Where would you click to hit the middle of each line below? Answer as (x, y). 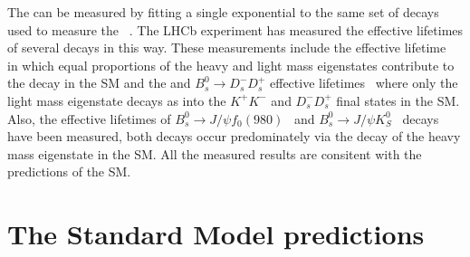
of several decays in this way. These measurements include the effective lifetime (227, 48)
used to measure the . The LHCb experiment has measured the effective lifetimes (235, 29)
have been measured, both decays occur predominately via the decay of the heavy (234, 136)
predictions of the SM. (69, 171)
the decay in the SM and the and (99, 83)
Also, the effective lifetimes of (89, 118)
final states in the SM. (398, 100)
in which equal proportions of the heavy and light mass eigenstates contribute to (231, 65)
